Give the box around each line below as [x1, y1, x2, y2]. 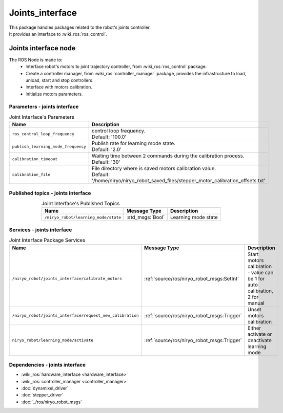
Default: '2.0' [91, 146, 121, 153]
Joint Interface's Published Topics [41, 200, 120, 207]
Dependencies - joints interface [9, 361, 86, 368]
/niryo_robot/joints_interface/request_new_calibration [12, 313, 139, 318]
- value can [247, 269, 274, 276]
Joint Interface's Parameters [9, 114, 75, 121]
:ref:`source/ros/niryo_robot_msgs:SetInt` [144, 275, 239, 282]
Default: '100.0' [91, 133, 127, 140]
